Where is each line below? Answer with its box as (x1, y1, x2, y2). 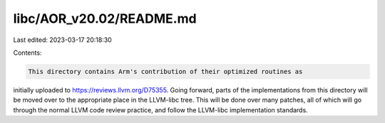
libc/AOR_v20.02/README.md (13, 11, 197, 26)
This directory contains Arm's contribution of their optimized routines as (28, 68, 303, 75)
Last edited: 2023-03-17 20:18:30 (13, 36, 112, 44)
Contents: (13, 48, 42, 57)
